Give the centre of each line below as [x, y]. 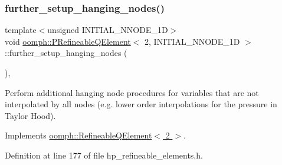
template [21, 30]
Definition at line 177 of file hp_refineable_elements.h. [104, 155]
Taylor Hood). [30, 115]
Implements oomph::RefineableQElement [78, 135]
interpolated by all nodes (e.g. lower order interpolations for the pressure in [141, 104]
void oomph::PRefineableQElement [68, 41]
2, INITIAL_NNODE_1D [192, 41]
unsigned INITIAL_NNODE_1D [108, 30]
